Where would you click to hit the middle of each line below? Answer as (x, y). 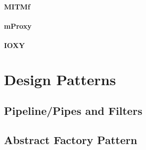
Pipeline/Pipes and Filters (73, 111)
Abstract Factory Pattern (71, 140)
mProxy (18, 25)
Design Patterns (60, 79)
